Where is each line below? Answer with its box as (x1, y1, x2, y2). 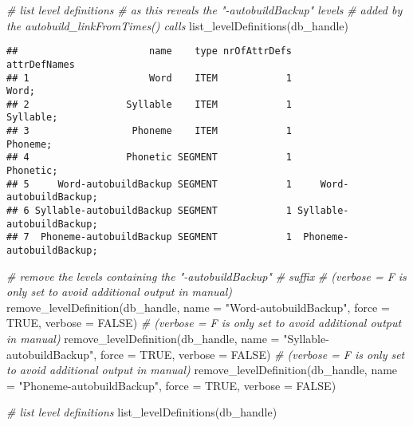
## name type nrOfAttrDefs (6, 45, 292, 57)
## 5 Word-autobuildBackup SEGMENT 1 (6, 178, 292, 190)
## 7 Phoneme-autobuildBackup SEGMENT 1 (6, 231, 292, 243)
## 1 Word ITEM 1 (6, 72, 292, 84)
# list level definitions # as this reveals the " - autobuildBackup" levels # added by (6, 2, 403, 18)
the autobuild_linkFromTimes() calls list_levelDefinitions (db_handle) (6, 17, 349, 34)
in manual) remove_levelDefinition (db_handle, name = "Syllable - (6, 330, 329, 347)
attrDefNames (6, 58, 75, 70)
